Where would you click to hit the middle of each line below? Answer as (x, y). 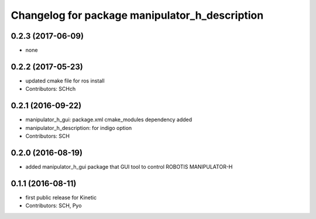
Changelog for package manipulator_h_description (137, 15)
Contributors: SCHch (51, 89)
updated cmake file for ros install (65, 81)
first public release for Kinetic (61, 197)
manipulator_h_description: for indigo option (79, 128)
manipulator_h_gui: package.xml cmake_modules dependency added (109, 119)
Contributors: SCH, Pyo (54, 206)
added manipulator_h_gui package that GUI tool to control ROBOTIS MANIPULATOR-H (129, 166)
